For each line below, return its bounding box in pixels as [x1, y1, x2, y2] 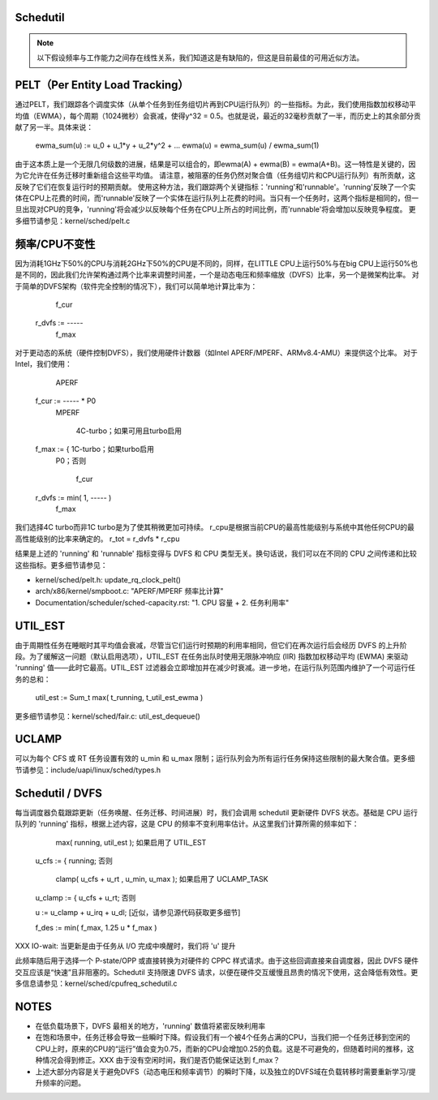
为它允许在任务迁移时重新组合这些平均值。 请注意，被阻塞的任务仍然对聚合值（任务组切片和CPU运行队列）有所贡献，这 [15, 170, 416, 180]
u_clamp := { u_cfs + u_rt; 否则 [35, 892, 136, 902]
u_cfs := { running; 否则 [35, 856, 114, 866]
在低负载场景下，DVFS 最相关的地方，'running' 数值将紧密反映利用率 [35, 1021, 266, 1030]
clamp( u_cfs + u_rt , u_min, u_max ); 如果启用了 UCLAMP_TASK [55, 874, 268, 884]
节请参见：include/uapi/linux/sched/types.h [15, 765, 161, 775]
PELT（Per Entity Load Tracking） [15, 78, 190, 92]
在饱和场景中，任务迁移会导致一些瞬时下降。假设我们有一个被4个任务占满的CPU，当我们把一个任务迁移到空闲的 [35, 1033, 410, 1042]
